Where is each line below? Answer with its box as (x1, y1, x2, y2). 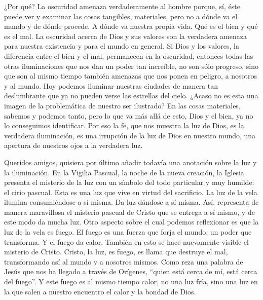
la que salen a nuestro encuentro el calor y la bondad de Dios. (4, 286, 196, 296)
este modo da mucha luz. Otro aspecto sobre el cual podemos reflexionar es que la (4, 216, 259, 227)
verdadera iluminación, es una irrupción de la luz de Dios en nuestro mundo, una (4, 130, 256, 140)
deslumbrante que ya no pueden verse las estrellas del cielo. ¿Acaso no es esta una (4, 90, 258, 101)
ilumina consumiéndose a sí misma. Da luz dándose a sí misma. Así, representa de (4, 197, 259, 207)
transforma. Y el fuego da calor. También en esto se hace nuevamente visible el (4, 236, 249, 247)
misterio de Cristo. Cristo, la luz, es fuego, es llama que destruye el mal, (4, 246, 228, 257)
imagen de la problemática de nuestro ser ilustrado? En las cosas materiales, (4, 100, 241, 110)
